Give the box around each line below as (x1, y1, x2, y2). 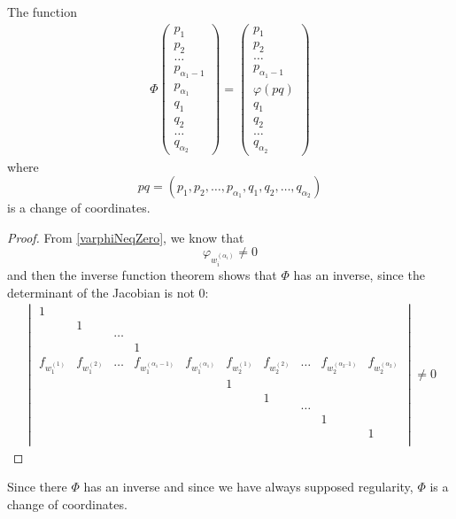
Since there (7, 477, 67, 496)
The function (7, 3, 77, 20)
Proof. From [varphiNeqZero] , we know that (7, 228, 244, 246)
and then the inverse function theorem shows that (7, 266, 277, 284)
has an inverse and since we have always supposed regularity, (83, 477, 413, 496)
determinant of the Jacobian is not (7, 283, 195, 301)
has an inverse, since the (293, 266, 425, 284)
